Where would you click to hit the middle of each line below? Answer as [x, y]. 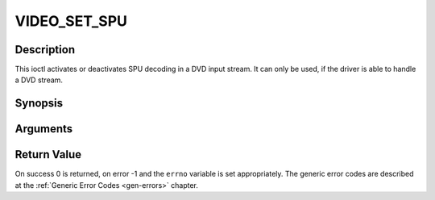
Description [45, 50]
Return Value [48, 154]
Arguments [44, 129]
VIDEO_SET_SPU [71, 21]
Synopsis [39, 104]
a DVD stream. [39, 80]
